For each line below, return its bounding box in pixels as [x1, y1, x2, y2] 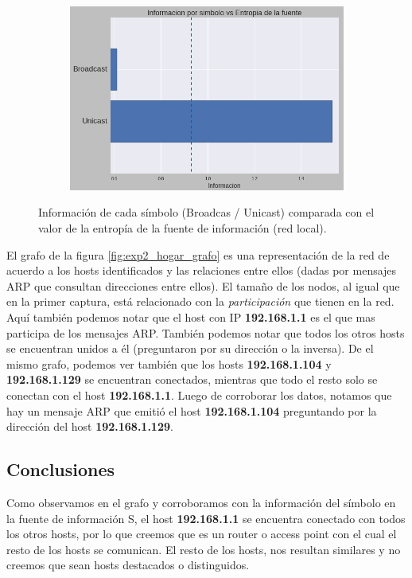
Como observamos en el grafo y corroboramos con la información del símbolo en [6, 494, 396, 510]
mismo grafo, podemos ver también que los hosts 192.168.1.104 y [6, 355, 332, 372]
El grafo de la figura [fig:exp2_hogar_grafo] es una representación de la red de [6, 246, 390, 263]
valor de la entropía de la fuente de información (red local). [38, 220, 327, 236]
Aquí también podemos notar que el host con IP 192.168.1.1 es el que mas [6, 309, 375, 326]
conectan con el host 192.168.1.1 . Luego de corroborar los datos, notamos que [6, 386, 392, 403]
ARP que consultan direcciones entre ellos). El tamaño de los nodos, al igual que [6, 277, 400, 294]
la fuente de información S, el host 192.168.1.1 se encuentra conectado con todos [6, 510, 406, 526]
